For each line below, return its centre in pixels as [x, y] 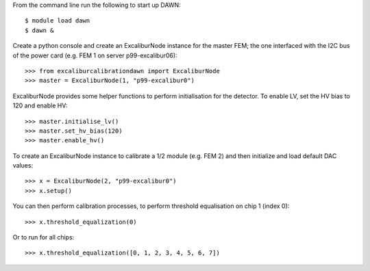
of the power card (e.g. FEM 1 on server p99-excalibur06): [95, 55]
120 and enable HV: [40, 105]
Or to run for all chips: [44, 237]
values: [23, 166]
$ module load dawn [58, 21]
